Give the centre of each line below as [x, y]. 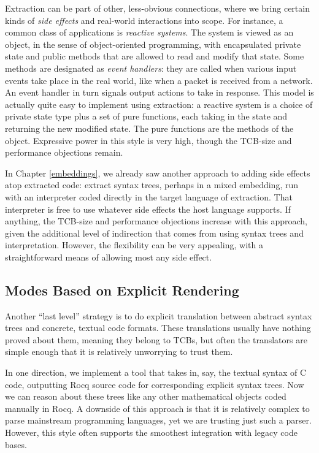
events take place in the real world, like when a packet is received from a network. [159, 80]
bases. [16, 444]
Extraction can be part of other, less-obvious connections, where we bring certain [157, 8]
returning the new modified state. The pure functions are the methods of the [149, 128]
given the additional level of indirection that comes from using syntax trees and [154, 233]
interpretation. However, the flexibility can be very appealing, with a [134, 245]
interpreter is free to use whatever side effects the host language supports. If [148, 209]
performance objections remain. [64, 152]
